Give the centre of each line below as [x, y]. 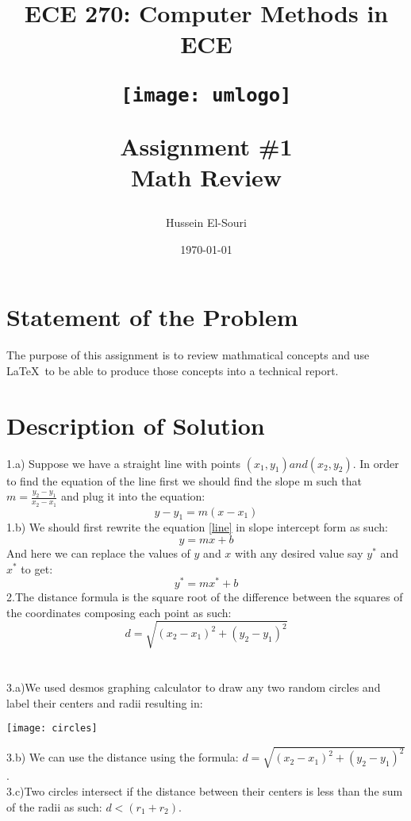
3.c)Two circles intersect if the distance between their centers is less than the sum [205, 791]
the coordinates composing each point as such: [119, 612]
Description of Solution [136, 425]
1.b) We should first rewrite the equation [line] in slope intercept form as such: [197, 527]
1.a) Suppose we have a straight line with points [124, 463]
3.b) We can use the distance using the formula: [123, 757]
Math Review [206, 177]
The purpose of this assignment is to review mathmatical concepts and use [188, 355]
